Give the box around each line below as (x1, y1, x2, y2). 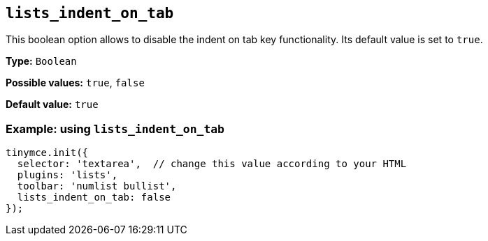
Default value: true (6, 98, 99, 111)
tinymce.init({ (6, 147, 89, 159)
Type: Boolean (6, 55, 77, 68)
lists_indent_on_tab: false (17, 192, 171, 203)
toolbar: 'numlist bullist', (17, 180, 177, 192)
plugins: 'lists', (17, 169, 118, 181)
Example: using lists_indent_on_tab (6, 121, 224, 136)
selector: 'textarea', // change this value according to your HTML (17, 158, 407, 170)
